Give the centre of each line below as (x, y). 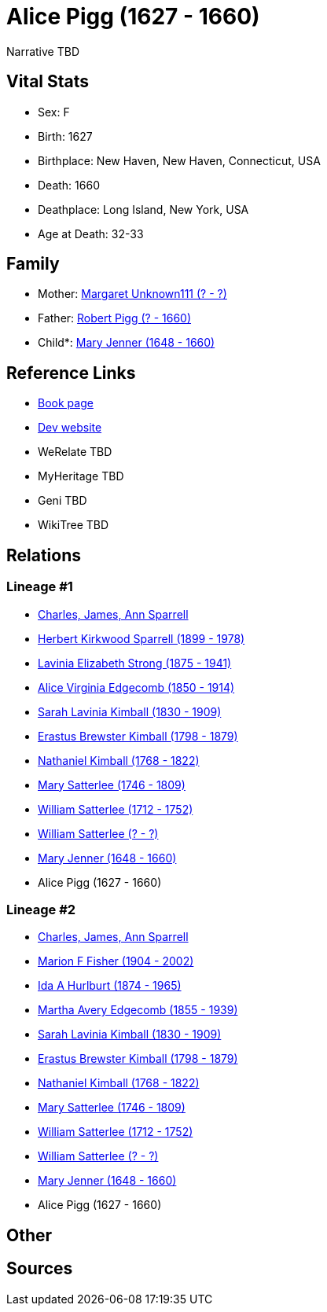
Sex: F (54, 112)
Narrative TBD (43, 51)
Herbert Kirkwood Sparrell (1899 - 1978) (141, 638)
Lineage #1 (40, 587)
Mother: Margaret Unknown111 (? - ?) (132, 294)
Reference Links (71, 373)
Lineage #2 (41, 909)
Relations (44, 555)
